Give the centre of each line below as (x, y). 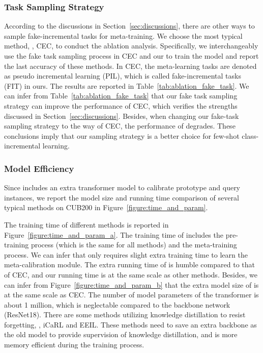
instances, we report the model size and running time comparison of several (122, 197)
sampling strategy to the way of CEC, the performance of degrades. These (120, 126)
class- (250, 135)
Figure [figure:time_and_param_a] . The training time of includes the (114, 234)
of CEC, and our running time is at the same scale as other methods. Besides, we (131, 274)
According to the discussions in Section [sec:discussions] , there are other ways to (129, 26)
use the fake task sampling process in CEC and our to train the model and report (131, 56)
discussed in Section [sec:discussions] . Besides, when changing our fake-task (122, 116)
